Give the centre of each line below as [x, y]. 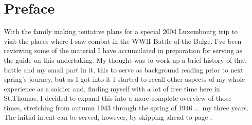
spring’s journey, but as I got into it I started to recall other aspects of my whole [125, 79]
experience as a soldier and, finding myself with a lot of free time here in [112, 88]
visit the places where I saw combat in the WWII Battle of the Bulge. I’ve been [123, 41]
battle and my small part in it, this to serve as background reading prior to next [124, 69]
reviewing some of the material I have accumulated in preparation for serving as [123, 50]
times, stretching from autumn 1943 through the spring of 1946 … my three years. [126, 107]
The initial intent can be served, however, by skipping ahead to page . [108, 117]
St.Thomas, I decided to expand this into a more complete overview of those [118, 98]
